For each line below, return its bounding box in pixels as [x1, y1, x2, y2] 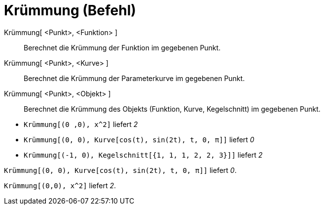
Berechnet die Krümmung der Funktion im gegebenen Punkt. [24, 43, 221, 52]
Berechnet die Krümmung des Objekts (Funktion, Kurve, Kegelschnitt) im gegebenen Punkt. [24, 104, 321, 113]
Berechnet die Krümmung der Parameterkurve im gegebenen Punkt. [24, 74, 245, 83]
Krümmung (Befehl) [4, 2, 136, 19]
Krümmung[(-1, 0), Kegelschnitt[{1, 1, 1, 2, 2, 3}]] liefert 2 [24, 150, 263, 159]
